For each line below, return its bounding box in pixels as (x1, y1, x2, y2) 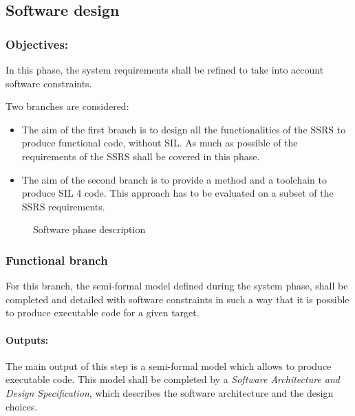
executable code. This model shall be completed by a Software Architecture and (6, 372, 340, 386)
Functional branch (6, 251, 108, 268)
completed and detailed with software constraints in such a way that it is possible (6, 292, 349, 306)
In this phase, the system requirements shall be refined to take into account (6, 63, 324, 76)
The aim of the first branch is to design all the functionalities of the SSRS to (21, 122, 346, 136)
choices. (6, 399, 38, 413)
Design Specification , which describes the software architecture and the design (6, 385, 334, 399)
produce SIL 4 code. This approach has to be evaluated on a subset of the (21, 186, 334, 200)
